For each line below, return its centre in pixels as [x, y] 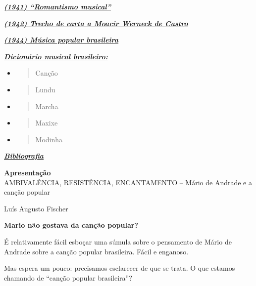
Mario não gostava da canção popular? [71, 225]
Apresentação [27, 172]
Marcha [47, 106]
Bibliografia [24, 156]
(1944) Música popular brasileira [61, 40]
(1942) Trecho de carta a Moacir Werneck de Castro [96, 23]
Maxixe [47, 123]
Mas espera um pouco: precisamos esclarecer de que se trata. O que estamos [120, 268]
